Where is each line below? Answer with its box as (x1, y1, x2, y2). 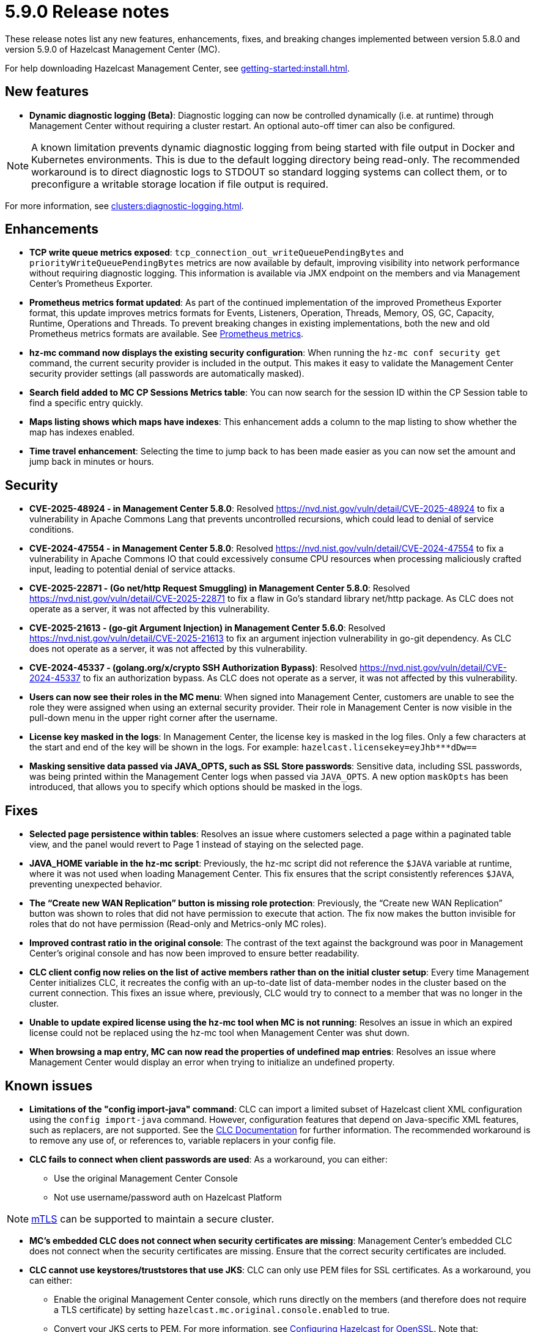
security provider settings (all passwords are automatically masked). (29, 368, 304, 379)
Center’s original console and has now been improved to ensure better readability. (29, 948, 360, 959)
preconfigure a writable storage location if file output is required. (31, 177, 328, 190)
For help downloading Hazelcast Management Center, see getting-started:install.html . (5, 62, 350, 73)
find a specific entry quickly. (29, 398, 144, 409)
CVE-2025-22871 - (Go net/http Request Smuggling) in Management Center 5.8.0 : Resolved (29, 583, 410, 594)
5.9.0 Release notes (5, 1, 169, 22)
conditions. (29, 524, 74, 535)
